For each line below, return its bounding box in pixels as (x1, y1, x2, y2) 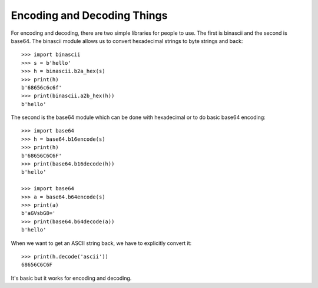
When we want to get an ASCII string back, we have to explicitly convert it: (11, 239, 192, 247)
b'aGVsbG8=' (21, 210, 56, 217)
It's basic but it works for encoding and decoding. (11, 274, 132, 282)
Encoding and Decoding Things (11, 9, 168, 22)
